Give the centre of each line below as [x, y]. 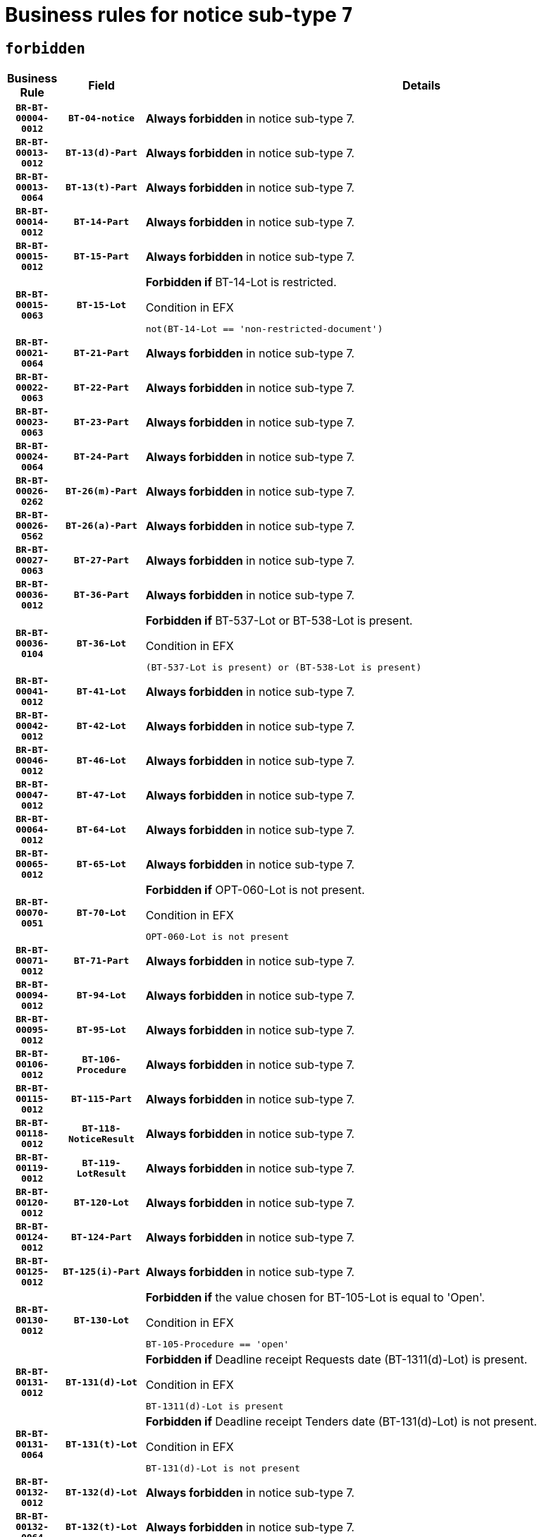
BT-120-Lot [101, 1203]
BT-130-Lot [101, 1320]
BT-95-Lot [101, 1030]
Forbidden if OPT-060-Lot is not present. [255, 890]
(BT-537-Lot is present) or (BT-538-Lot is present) [284, 668]
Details [421, 86]
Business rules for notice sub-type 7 [179, 15]
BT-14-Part [101, 222]
